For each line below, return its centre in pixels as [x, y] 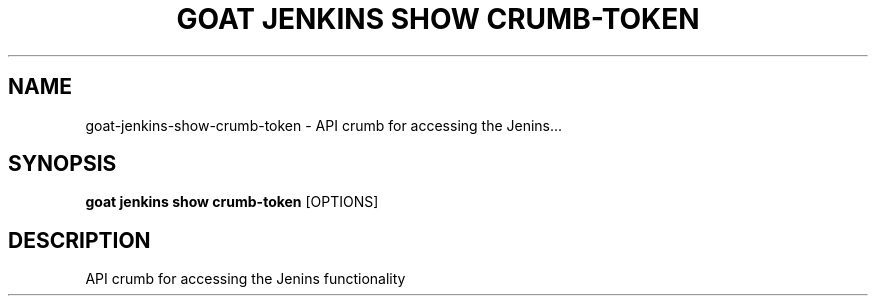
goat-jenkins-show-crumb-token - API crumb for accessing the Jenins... [324, 125]
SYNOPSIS [62, 164]
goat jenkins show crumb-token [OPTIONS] [232, 202]
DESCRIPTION [79, 240]
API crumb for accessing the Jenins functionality [245, 279]
